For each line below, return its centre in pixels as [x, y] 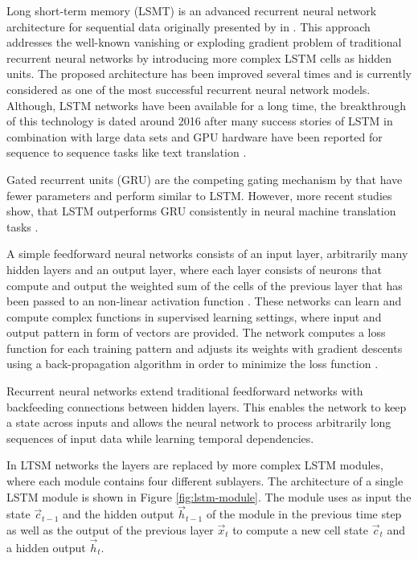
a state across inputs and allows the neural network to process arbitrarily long [199, 422]
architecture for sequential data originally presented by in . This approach [189, 26]
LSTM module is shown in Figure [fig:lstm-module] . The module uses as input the [209, 496]
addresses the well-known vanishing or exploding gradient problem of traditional [204, 42]
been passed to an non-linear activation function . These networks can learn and [204, 301]
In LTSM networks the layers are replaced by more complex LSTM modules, [195, 465]
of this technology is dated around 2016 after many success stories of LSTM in [200, 121]
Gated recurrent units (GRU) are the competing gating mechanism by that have [205, 179]
